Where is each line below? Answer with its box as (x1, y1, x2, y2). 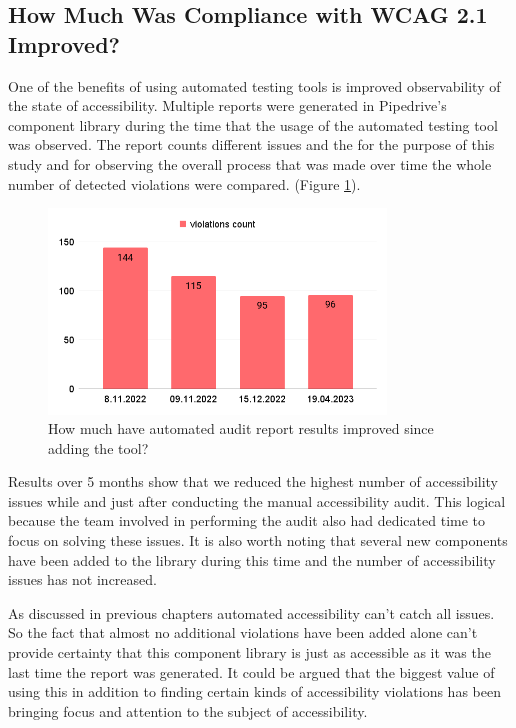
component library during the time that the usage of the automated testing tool (8, 114, 498, 135)
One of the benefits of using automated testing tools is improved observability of (8, 75, 501, 96)
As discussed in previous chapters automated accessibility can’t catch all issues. (8, 602, 495, 623)
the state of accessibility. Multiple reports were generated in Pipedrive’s (8, 95, 447, 116)
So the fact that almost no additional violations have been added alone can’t (8, 622, 478, 643)
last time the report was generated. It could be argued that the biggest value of (8, 661, 495, 682)
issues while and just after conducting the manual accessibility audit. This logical (8, 490, 506, 511)
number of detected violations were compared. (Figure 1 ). (8, 173, 361, 194)
